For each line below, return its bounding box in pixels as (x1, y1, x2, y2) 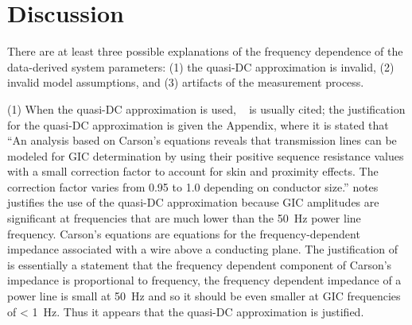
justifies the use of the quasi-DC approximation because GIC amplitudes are (7, 194, 379, 211)
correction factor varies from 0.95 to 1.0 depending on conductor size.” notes (7, 178, 379, 195)
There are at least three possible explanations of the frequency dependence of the (7, 43, 403, 60)
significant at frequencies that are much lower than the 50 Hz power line (7, 210, 361, 226)
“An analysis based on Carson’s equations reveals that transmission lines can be (7, 132, 397, 149)
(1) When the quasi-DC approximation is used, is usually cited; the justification (7, 100, 406, 117)
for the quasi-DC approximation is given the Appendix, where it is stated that (7, 116, 389, 133)
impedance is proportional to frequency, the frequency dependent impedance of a (7, 272, 402, 288)
